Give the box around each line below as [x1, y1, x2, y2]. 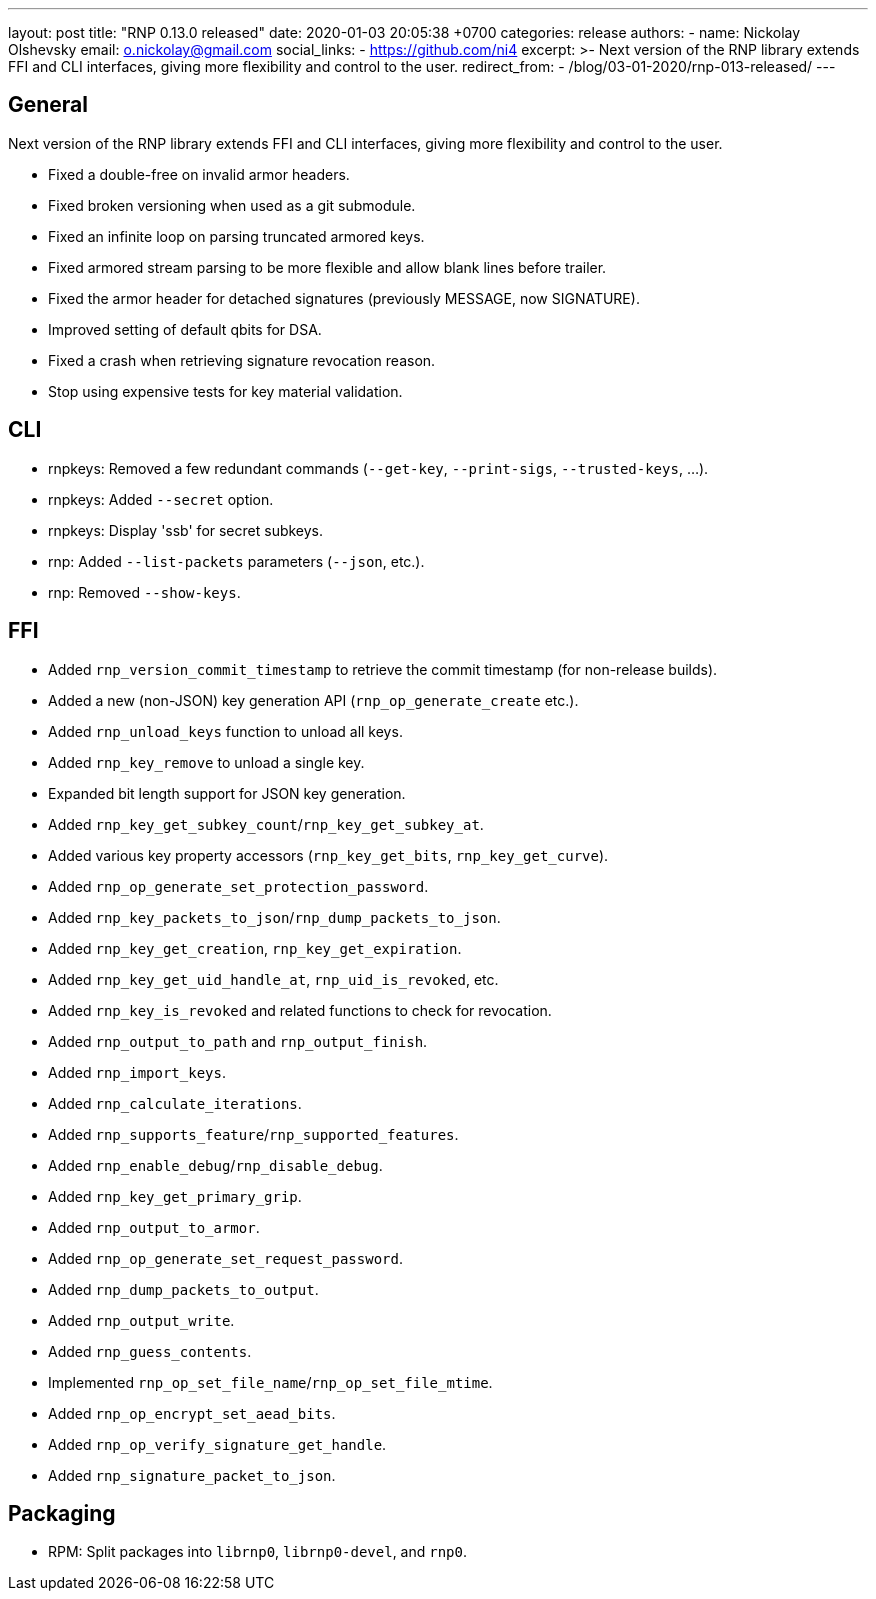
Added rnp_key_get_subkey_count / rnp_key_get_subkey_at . [48, 815, 484, 833]
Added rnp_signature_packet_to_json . [48, 1466, 336, 1484]
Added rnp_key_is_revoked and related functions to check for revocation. [48, 1001, 552, 1019]
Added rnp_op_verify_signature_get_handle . [48, 1435, 387, 1453]
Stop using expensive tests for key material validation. [48, 382, 403, 400]
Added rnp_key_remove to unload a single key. [48, 753, 365, 771]
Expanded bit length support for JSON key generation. [48, 784, 406, 802]
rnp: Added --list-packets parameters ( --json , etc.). [48, 552, 425, 570]
